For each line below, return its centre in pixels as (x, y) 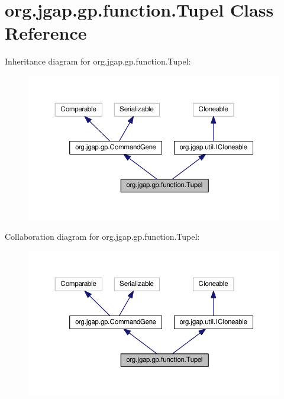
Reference (46, 33)
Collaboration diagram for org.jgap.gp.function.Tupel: (102, 236)
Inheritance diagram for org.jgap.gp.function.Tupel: (98, 61)
